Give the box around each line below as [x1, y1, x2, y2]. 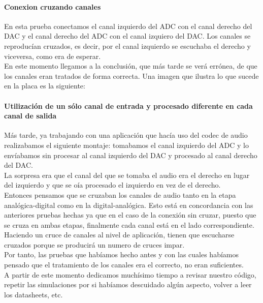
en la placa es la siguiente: [4, 80, 85, 91]
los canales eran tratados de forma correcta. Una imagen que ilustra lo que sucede [4, 70, 259, 81]
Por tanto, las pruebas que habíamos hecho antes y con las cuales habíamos [4, 249, 239, 260]
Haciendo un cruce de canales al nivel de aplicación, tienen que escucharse [4, 229, 235, 240]
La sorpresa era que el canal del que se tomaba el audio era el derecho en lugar [4, 169, 250, 180]
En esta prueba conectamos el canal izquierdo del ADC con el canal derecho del [4, 20, 252, 31]
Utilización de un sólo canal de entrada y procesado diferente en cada [4, 100, 253, 111]
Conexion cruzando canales [4, 1, 101, 12]
